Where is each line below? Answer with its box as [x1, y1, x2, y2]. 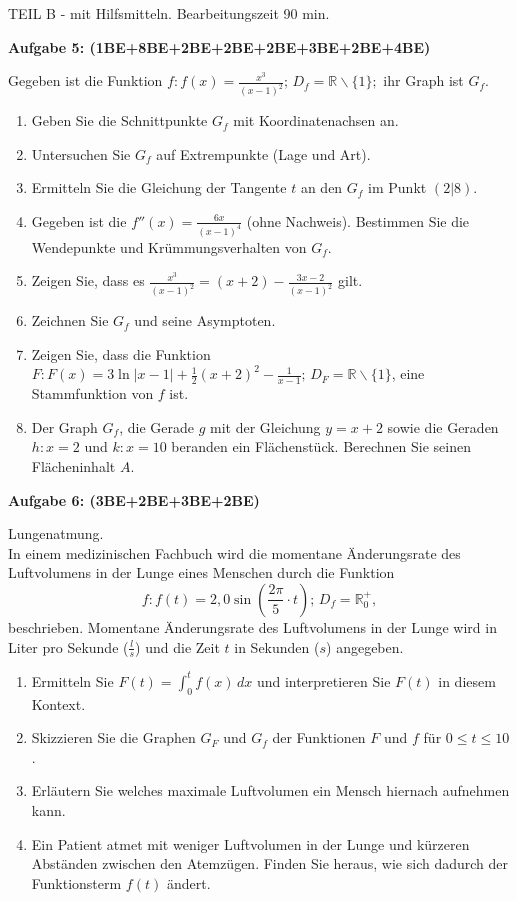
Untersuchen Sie [31, 143, 131, 164]
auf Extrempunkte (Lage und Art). [156, 143, 371, 164]
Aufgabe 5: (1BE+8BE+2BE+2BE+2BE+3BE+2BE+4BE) [8, 36, 431, 57]
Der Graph [31, 416, 98, 437]
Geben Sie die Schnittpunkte [31, 110, 208, 131]
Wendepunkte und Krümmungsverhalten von [31, 236, 307, 257]
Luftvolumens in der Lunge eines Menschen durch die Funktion [8, 562, 395, 583]
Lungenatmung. [8, 523, 104, 544]
